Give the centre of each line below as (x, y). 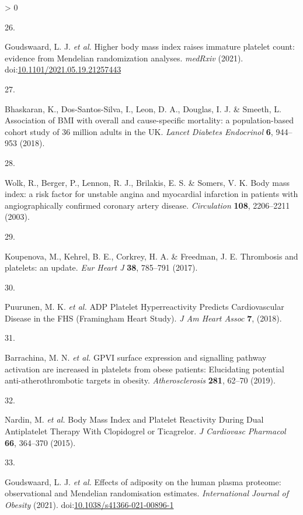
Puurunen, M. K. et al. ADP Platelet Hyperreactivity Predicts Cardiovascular (144, 307)
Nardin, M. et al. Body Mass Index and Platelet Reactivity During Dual (134, 419)
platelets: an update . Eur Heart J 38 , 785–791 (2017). (101, 267)
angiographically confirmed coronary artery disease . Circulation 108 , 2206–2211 (147, 205)
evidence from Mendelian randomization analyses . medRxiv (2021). (124, 58)
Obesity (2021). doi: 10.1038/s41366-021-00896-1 (89, 504)
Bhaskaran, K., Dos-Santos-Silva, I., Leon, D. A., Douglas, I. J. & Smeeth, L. (143, 108)
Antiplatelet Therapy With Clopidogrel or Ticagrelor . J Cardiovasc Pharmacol (145, 431)
